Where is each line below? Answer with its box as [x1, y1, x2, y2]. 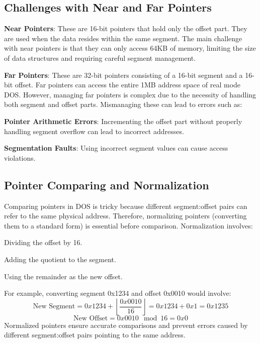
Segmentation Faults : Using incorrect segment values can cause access [4, 143, 228, 153]
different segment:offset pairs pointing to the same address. [4, 329, 186, 340]
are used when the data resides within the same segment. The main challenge [4, 33, 242, 43]
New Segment [33, 303, 75, 310]
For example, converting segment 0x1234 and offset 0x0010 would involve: [4, 288, 231, 298]
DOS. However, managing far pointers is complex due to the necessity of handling [4, 89, 256, 99]
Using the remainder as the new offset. [4, 271, 123, 281]
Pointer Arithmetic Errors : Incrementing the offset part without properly [4, 116, 242, 126]
